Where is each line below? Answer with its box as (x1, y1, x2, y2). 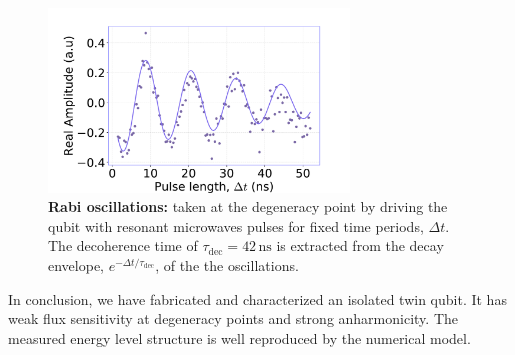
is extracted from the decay (276, 235, 444, 256)
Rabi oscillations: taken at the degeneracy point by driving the (48, 196, 448, 217)
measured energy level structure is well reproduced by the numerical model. (8, 327, 471, 348)
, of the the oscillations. (155, 254, 299, 275)
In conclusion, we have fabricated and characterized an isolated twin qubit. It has (8, 288, 507, 309)
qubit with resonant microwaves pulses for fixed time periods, (48, 215, 424, 236)
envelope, (48, 254, 104, 275)
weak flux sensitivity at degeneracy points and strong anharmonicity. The (8, 308, 459, 329)
